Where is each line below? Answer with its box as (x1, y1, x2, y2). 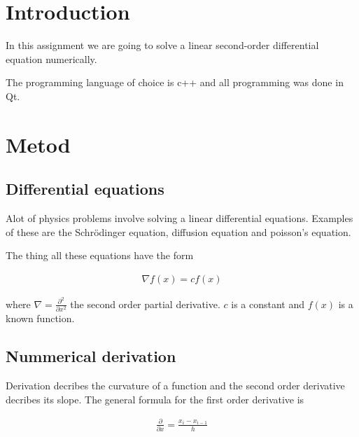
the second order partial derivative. (70, 296, 220, 311)
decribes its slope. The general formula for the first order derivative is (6, 391, 304, 406)
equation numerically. (6, 51, 97, 66)
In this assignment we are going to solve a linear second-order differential (6, 38, 319, 53)
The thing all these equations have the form (6, 248, 194, 263)
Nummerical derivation (6, 345, 176, 367)
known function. (6, 311, 75, 326)
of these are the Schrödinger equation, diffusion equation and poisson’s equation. (6, 224, 351, 239)
